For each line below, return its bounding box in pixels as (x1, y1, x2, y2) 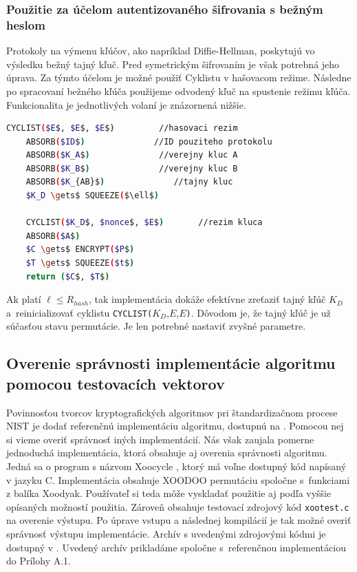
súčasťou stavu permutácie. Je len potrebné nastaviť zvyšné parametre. (6, 319, 306, 333)
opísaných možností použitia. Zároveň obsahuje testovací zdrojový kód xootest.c (6, 499, 349, 513)
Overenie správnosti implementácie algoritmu (6, 352, 336, 374)
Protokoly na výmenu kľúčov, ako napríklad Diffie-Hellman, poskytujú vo (6, 43, 315, 58)
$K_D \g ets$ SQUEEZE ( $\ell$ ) (25, 191, 159, 201)
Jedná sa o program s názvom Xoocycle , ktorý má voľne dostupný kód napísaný (6, 459, 347, 474)
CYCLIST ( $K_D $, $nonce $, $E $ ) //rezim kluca (25, 218, 263, 228)
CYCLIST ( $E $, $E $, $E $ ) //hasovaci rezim (6, 123, 238, 134)
